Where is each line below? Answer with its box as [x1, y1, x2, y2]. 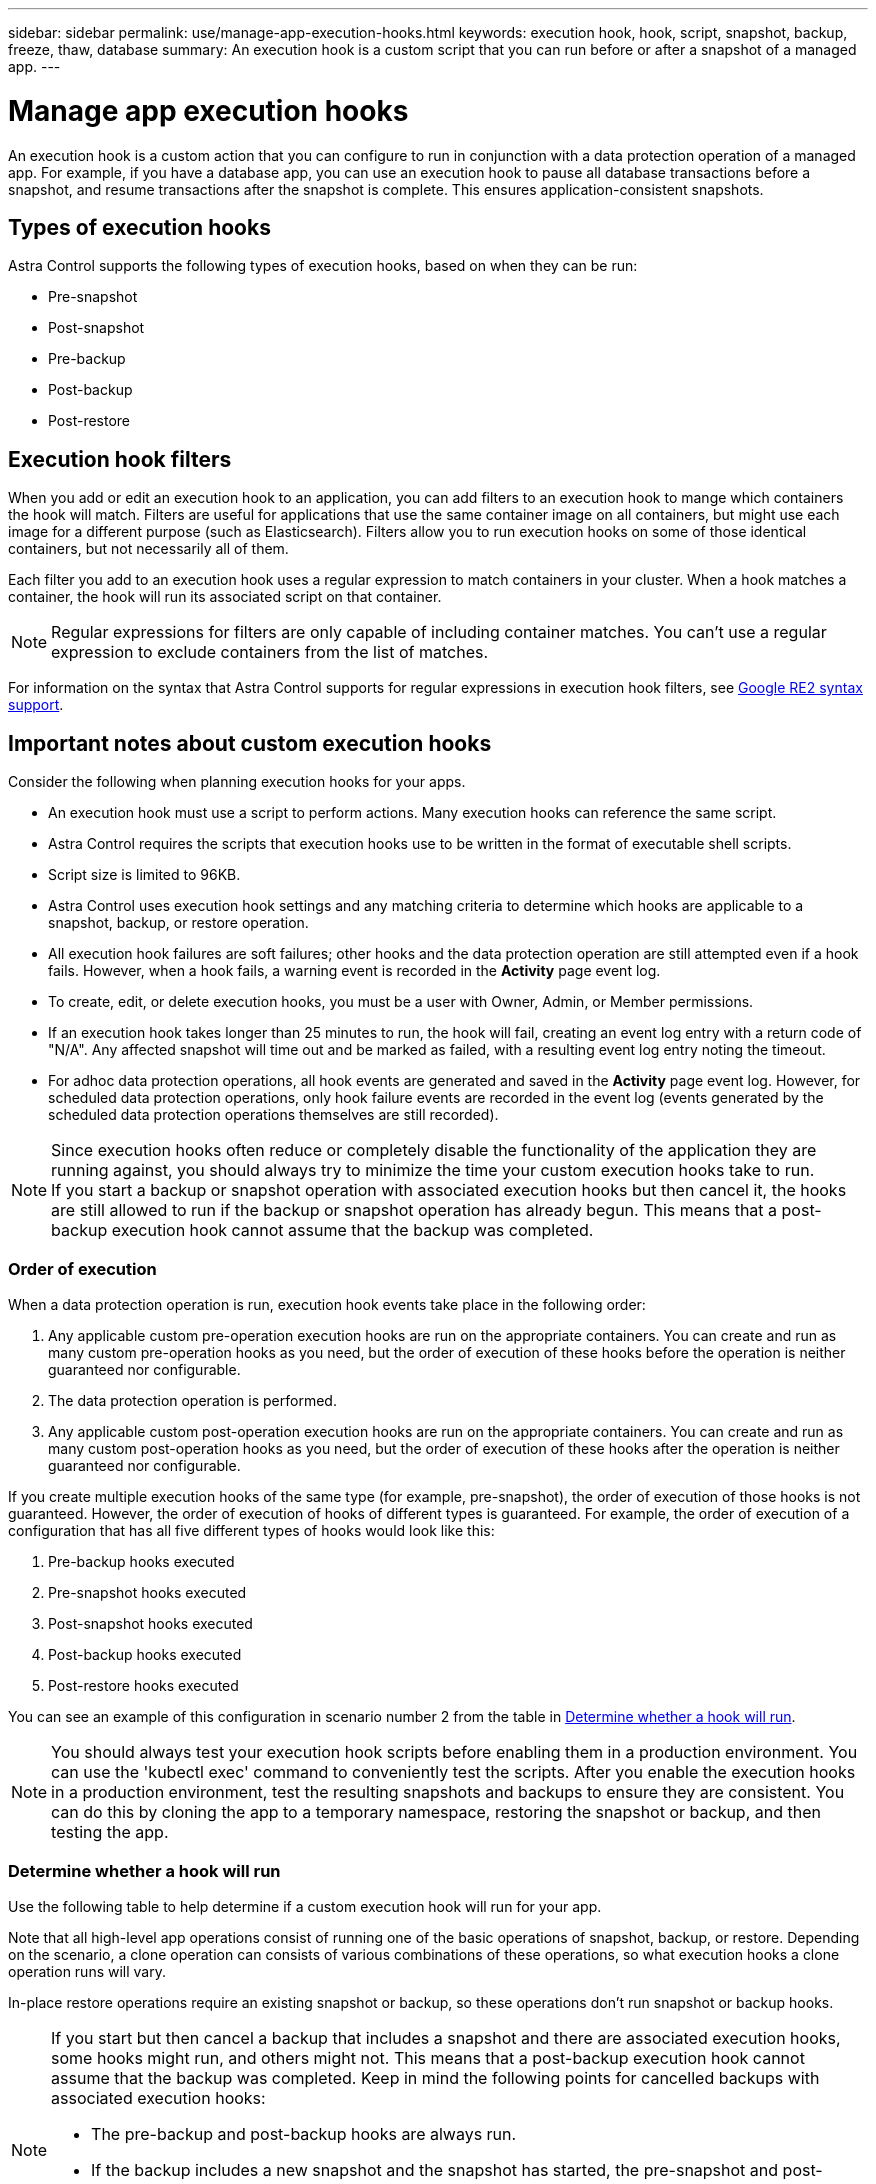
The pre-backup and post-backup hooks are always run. [91, 2123, 517, 2144]
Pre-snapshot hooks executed [48, 1583, 247, 1601]
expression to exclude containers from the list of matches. [51, 642, 489, 663]
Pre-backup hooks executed [48, 1552, 235, 1570]
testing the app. [51, 1821, 169, 1842]
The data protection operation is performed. [48, 1391, 337, 1409]
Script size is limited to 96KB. [48, 866, 241, 884]
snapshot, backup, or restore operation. [48, 914, 309, 932]
